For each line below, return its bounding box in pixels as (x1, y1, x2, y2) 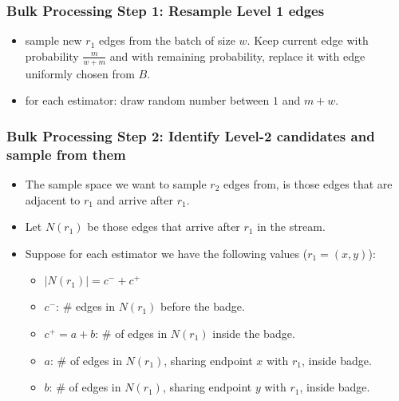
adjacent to (25, 191, 81, 208)
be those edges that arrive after (87, 218, 240, 235)
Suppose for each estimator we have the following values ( (25, 244, 308, 261)
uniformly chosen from (25, 65, 135, 81)
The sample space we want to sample (25, 175, 207, 192)
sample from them (6, 144, 126, 164)
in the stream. (257, 218, 326, 235)
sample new (25, 32, 82, 49)
